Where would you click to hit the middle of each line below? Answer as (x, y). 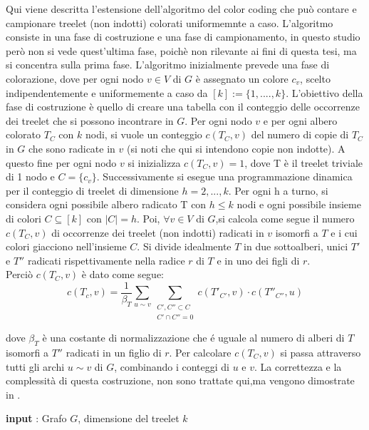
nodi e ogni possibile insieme (299, 204)
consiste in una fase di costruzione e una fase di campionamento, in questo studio (183, 37)
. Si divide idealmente (184, 246)
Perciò (19, 274)
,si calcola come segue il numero (285, 218)
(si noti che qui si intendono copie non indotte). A (236, 148)
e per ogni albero (300, 120)
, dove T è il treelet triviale (303, 162)
